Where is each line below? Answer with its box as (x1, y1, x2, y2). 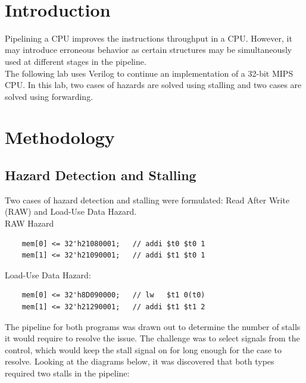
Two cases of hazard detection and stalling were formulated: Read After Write (5, 193, 290, 206)
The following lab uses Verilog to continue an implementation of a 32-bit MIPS (5, 67, 293, 79)
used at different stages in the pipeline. (5, 55, 146, 67)
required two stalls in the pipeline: (5, 366, 130, 379)
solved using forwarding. (5, 90, 93, 102)
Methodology (5, 125, 115, 149)
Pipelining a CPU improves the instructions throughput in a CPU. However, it (5, 32, 292, 44)
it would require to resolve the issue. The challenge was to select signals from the (5, 332, 300, 344)
